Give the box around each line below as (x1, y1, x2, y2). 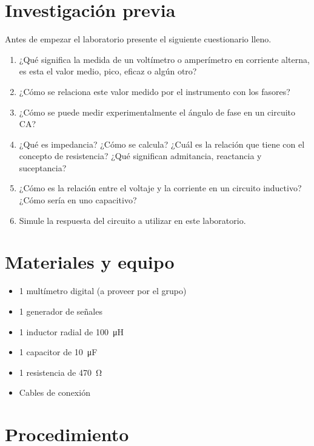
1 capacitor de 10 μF (19, 346, 98, 358)
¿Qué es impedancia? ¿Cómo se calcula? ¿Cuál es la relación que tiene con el (19, 137, 305, 150)
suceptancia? (19, 161, 67, 174)
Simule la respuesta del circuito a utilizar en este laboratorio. (19, 214, 246, 226)
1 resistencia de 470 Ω (19, 366, 102, 378)
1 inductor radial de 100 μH (19, 325, 124, 338)
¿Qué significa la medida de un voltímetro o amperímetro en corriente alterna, (19, 53, 310, 65)
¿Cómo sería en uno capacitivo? (19, 194, 137, 206)
